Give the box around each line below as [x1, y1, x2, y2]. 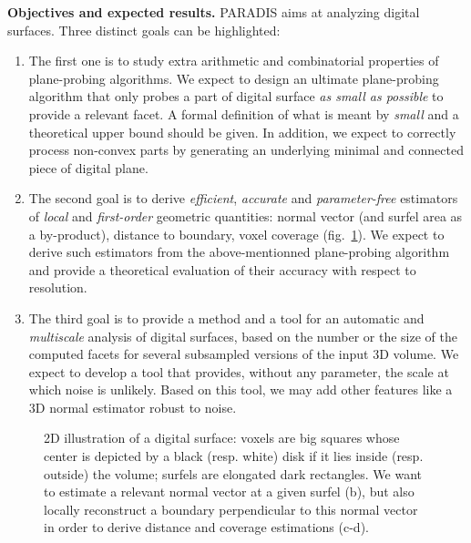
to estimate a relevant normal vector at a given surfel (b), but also [44, 482, 415, 501]
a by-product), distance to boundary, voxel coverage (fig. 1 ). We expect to [28, 224, 445, 243]
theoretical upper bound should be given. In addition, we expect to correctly [28, 122, 456, 141]
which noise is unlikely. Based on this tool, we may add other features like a [28, 380, 453, 399]
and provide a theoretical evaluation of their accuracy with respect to [28, 260, 416, 279]
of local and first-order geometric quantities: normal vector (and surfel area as [28, 206, 463, 225]
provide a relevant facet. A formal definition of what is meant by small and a [28, 104, 459, 123]
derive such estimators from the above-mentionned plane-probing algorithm [28, 242, 450, 261]
